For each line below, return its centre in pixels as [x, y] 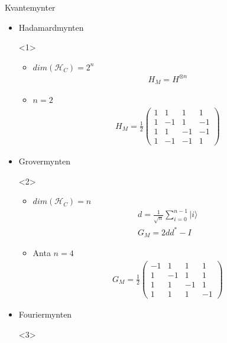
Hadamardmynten [51, 27]
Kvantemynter [30, 7]
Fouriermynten [45, 314]
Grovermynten [45, 161]
